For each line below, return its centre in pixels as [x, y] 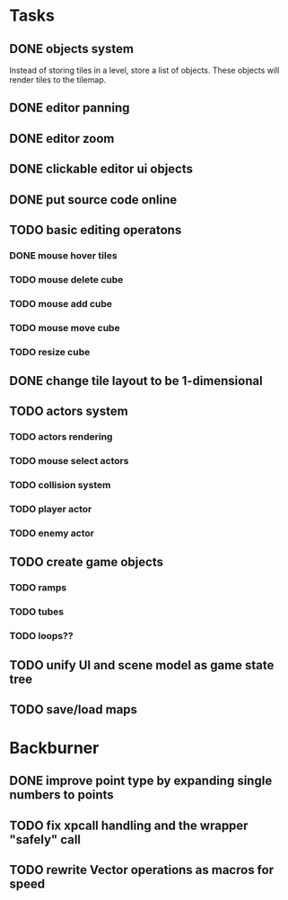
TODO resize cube [50, 352]
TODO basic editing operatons [96, 230]
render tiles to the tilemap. [58, 80]
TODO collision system [60, 485]
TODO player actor [51, 510]
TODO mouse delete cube [66, 279]
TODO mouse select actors [69, 461]
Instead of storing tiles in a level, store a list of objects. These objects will [144, 70]
